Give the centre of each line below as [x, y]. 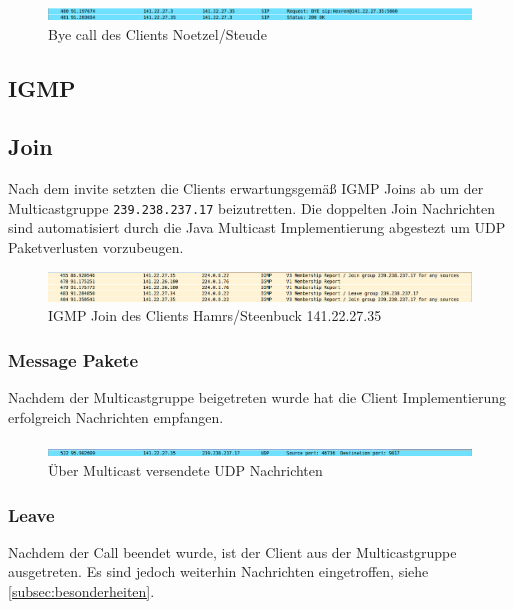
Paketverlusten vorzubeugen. [96, 247]
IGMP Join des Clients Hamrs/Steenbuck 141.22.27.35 [215, 315]
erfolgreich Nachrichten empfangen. [116, 416]
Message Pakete [73, 359]
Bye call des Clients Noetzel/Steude [157, 33]
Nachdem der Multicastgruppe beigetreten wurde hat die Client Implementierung [257, 397]
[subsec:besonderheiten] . [81, 591]
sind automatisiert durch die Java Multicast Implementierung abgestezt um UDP [257, 227]
